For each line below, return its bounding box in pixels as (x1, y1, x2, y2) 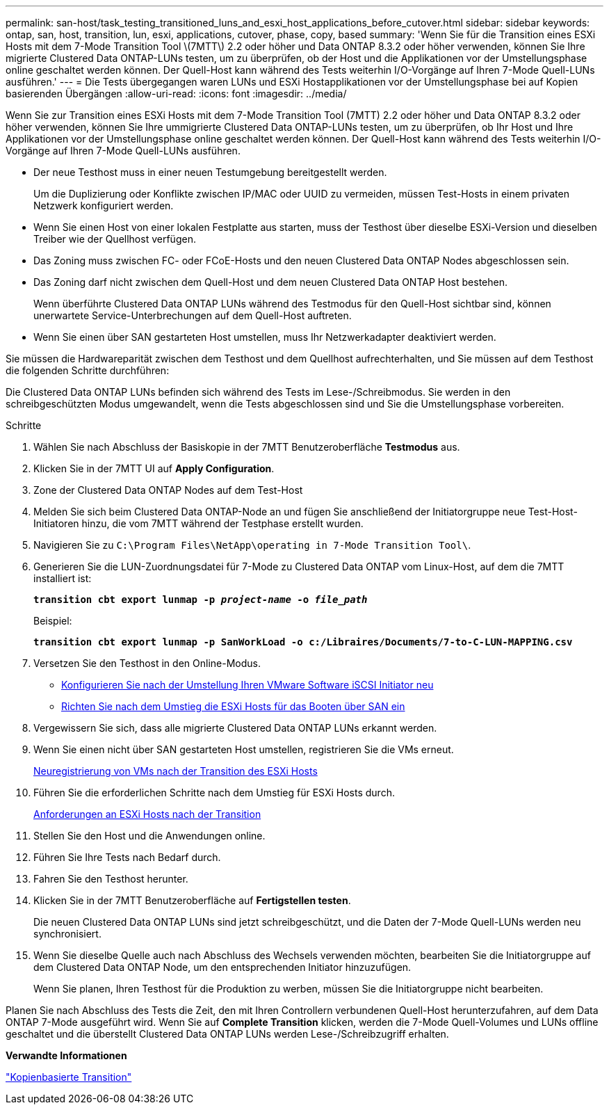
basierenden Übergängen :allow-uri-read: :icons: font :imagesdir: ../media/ (6, 88, 347, 99)
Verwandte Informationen (6, 1049, 127, 1061)
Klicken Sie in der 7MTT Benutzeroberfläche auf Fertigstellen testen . (33, 894, 351, 906)
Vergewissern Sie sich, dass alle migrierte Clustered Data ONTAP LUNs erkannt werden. (33, 722, 437, 734)
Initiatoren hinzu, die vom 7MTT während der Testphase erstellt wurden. (33, 517, 364, 529)
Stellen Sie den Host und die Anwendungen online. (33, 830, 266, 842)
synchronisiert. (33, 928, 101, 940)
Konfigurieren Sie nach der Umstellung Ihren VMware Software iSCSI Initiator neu (61, 679, 434, 691)
